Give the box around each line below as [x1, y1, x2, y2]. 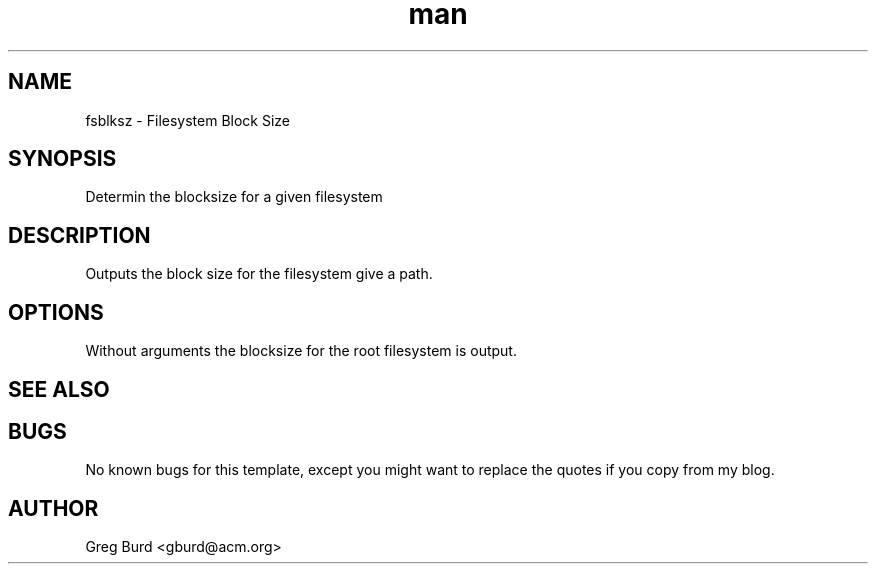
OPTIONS [8, 299, 104, 325]
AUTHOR [8, 495, 99, 521]
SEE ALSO [8, 376, 110, 402]
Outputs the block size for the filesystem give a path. [85, 265, 433, 283]
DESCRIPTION [8, 222, 151, 248]
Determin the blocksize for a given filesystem [85, 188, 383, 206]
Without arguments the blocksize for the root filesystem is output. [85, 342, 517, 360]
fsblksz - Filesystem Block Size [85, 111, 291, 129]
